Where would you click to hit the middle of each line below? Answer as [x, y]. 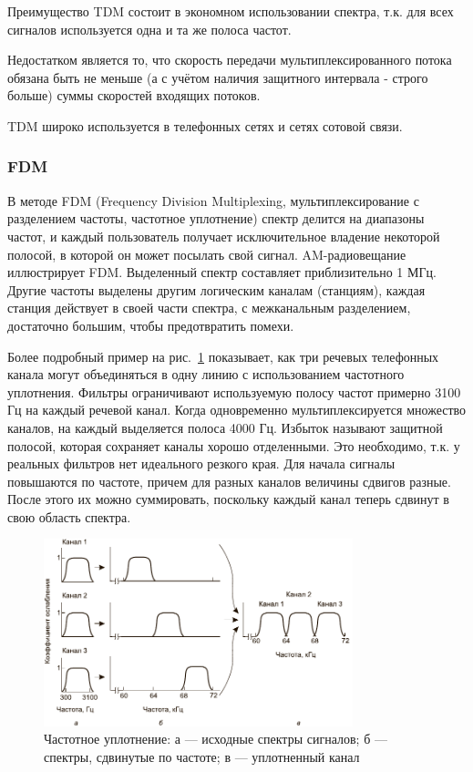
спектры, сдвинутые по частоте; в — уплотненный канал [202, 757]
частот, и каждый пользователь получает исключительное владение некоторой [224, 236]
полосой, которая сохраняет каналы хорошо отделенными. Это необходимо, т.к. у [234, 445]
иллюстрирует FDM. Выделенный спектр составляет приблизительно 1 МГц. [222, 272]
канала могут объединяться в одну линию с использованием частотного [206, 374]
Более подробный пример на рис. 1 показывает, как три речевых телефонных [223, 356]
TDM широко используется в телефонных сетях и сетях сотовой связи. [205, 125]
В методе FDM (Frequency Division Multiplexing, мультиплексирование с [213, 200]
